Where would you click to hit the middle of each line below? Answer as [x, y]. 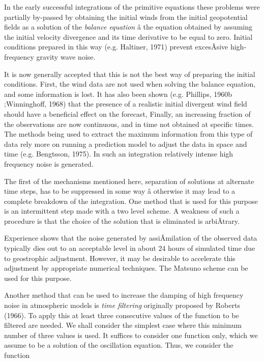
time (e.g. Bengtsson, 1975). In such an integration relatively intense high [119, 154]
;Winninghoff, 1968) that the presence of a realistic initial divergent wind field [126, 104]
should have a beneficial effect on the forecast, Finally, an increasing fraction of [127, 113]
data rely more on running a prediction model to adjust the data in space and [126, 144]
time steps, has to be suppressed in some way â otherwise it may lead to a [120, 191]
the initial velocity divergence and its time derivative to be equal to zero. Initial [128, 36]
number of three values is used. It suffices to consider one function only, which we [131, 335]
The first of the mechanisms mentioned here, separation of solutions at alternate [129, 181]
